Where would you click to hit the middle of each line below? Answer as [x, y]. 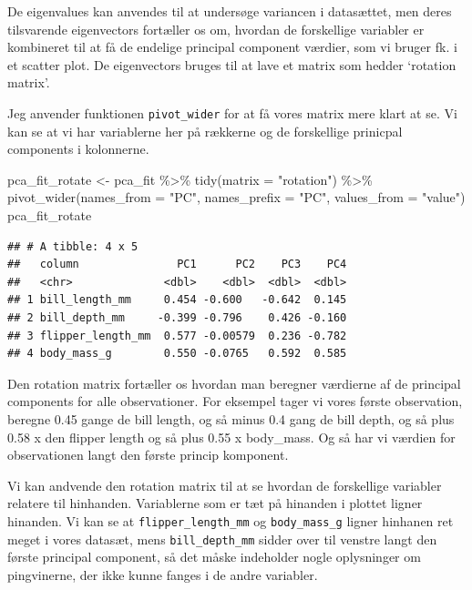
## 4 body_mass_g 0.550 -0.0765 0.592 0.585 [177, 354]
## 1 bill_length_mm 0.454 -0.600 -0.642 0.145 [177, 300]
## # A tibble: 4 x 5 [73, 246]
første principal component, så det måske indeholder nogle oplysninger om [214, 557]
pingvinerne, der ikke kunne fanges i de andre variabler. [163, 574]
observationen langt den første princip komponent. [148, 455]
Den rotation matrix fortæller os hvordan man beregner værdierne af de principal [234, 383]
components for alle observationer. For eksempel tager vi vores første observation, [235, 401]
